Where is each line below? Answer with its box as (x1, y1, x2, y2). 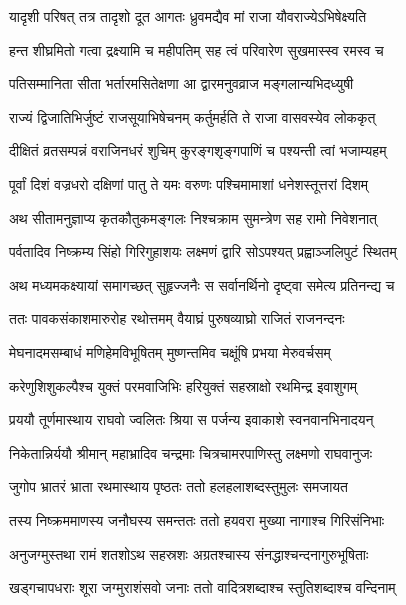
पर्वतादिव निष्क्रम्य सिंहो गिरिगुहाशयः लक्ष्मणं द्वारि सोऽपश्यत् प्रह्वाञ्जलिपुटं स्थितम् (9, 241, 397, 262)
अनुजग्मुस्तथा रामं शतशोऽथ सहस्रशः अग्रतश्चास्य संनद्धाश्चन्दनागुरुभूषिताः (9, 543, 369, 564)
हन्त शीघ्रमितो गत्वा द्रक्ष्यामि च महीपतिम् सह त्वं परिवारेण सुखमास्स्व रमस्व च (9, 39, 384, 60)
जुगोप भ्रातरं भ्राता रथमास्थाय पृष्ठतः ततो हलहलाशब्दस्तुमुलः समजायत (9, 476, 348, 497)
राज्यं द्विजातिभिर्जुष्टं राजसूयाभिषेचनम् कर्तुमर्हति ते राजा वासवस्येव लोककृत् (9, 106, 376, 127)
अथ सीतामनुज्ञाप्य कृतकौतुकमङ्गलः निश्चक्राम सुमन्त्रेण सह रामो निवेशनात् (9, 207, 378, 228)
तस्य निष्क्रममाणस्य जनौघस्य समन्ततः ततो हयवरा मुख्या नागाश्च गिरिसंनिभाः (9, 509, 385, 530)
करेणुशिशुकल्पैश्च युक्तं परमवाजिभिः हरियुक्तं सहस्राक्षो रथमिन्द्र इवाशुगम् (9, 375, 358, 396)
